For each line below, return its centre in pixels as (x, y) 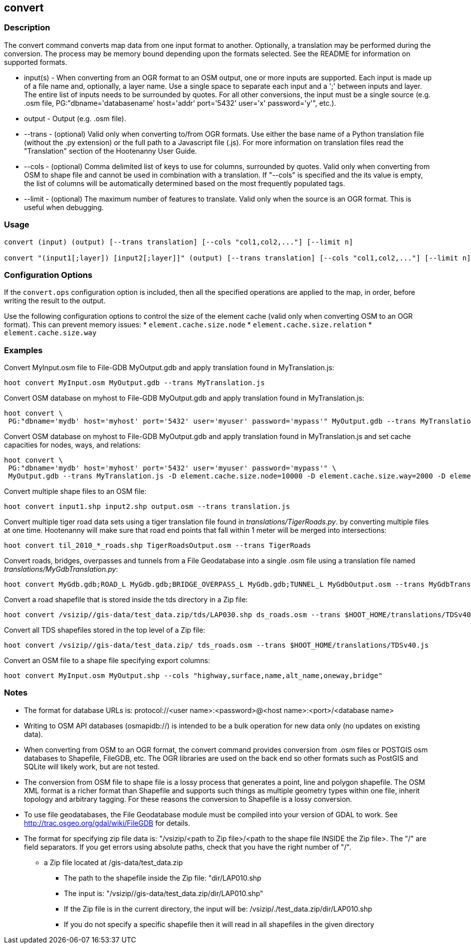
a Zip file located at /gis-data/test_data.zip (114, 862)
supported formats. (36, 62)
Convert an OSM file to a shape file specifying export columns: (107, 661)
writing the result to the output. (55, 301)
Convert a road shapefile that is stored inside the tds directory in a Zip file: (126, 600)
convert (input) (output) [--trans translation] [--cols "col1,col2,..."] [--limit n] (179, 242)
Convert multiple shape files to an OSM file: (75, 491)
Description (27, 28)
